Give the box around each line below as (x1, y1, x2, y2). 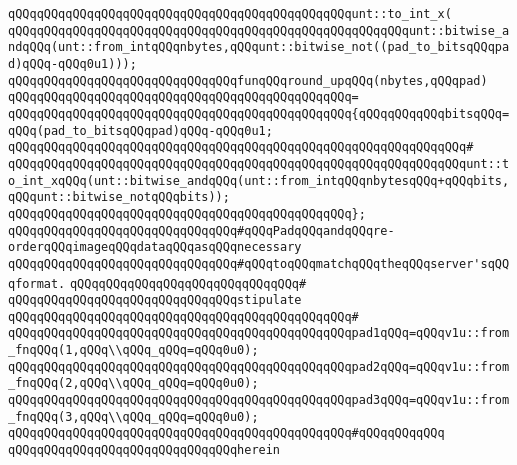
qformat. (8, 276, 66, 291)
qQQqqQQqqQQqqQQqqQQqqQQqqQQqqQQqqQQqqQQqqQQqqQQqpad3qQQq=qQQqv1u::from (8, 393, 510, 408)
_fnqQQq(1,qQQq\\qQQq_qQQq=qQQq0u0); (8, 343, 259, 358)
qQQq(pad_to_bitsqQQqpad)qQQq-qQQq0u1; (8, 123, 273, 138)
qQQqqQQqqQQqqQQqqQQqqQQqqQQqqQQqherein (8, 443, 281, 458)
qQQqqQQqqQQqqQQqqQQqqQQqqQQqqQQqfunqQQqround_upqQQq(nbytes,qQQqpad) (8, 73, 488, 88)
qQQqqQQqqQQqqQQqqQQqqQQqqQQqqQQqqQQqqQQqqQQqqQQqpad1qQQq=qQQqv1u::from (8, 326, 510, 341)
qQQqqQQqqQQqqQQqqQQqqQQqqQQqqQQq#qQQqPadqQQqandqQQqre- (8, 223, 395, 238)
